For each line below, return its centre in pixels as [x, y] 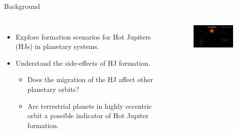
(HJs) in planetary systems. [57, 46]
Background [22, 6]
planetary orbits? [53, 89]
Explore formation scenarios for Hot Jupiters [83, 36]
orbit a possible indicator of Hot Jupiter [88, 115]
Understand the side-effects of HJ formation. [83, 63]
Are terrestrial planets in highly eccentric [90, 106]
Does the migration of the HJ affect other [90, 79]
